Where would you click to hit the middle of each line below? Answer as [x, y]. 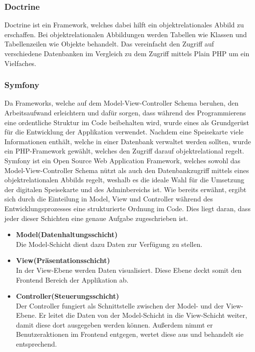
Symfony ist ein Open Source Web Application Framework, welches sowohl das [123, 160]
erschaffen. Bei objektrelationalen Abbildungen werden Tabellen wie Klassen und [126, 34]
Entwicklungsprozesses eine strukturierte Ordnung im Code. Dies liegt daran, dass [127, 208]
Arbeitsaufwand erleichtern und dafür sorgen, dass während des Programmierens [125, 112]
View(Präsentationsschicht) [63, 260]
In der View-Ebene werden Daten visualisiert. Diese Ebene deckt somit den [129, 270]
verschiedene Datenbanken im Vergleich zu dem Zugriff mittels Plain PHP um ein [127, 53]
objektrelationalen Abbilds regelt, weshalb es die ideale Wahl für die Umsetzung [125, 180]
